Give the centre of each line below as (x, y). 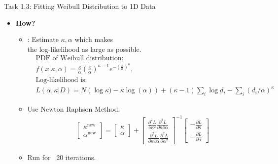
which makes (94, 39)
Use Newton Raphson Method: (74, 108)
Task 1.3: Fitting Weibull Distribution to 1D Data (80, 6)
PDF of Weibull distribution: (80, 59)
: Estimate (43, 39)
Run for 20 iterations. (62, 157)
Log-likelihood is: (61, 80)
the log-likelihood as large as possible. (84, 49)
